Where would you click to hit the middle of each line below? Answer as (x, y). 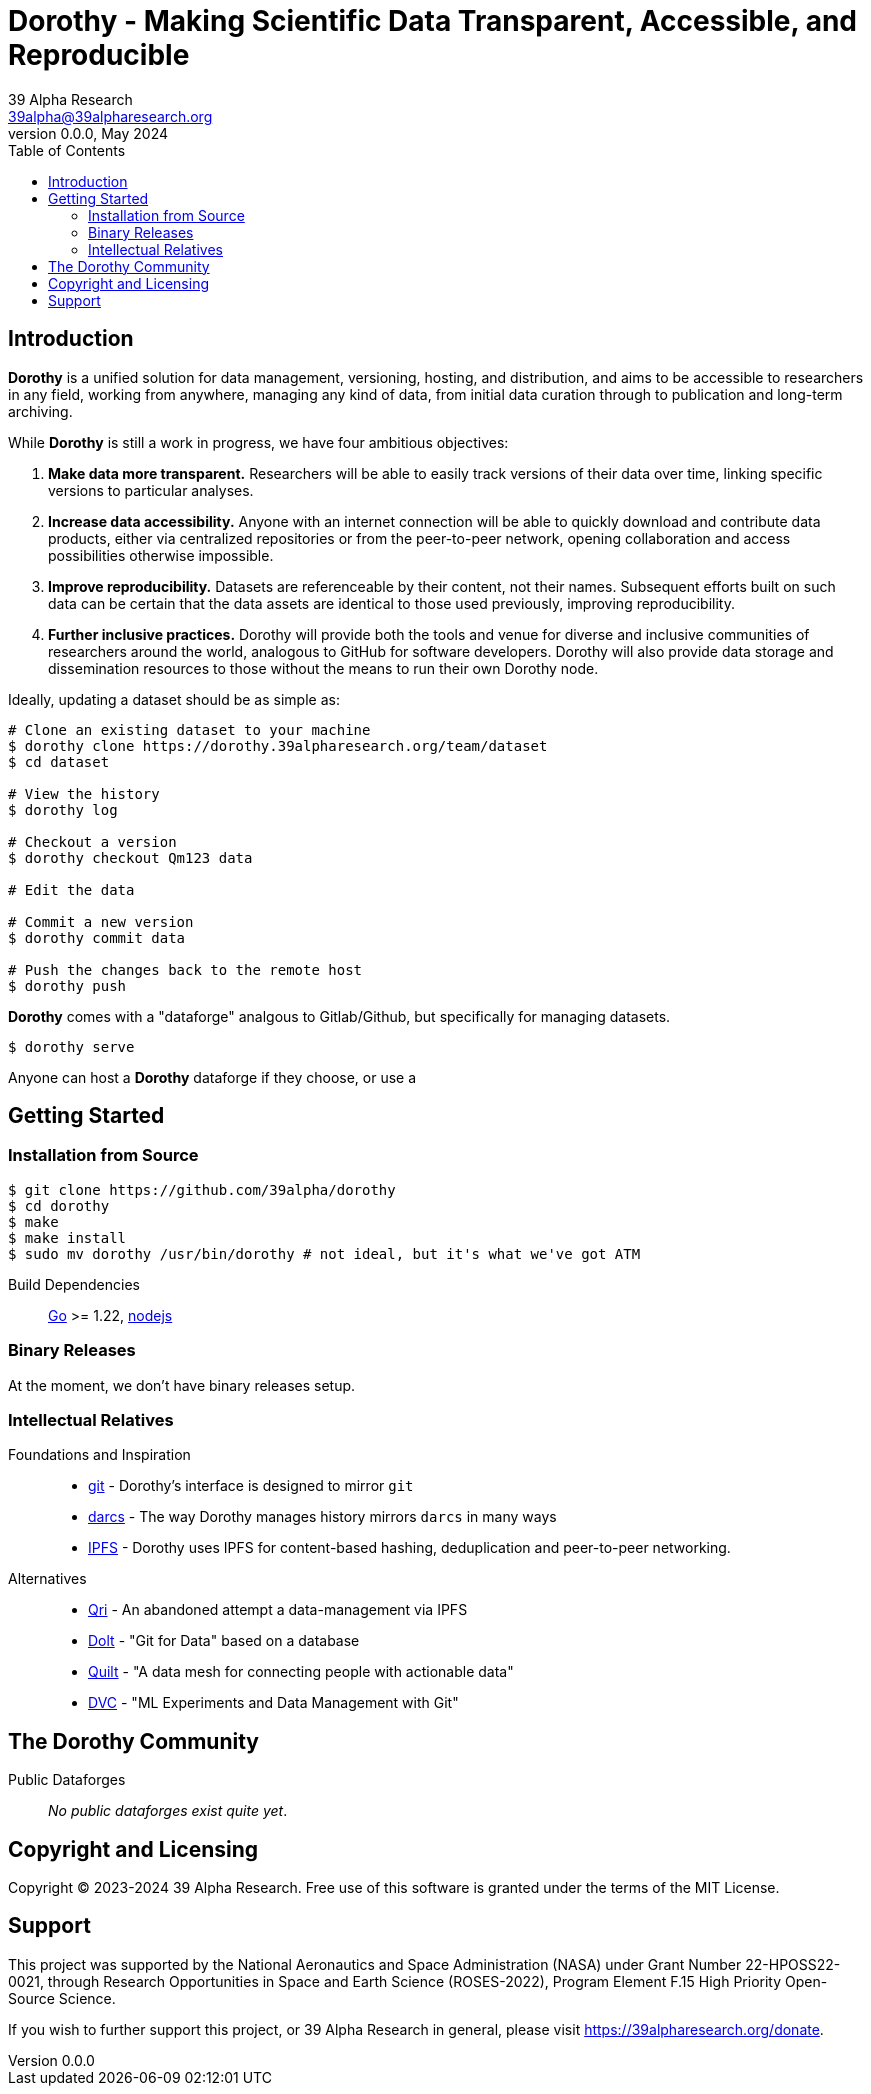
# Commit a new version (101, 921)
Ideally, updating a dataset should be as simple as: (174, 699)
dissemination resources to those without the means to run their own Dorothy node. (323, 668)
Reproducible (99, 55)
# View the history (84, 793)
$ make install (67, 1237)
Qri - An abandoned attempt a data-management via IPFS (278, 1610)
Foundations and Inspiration (99, 1455)
